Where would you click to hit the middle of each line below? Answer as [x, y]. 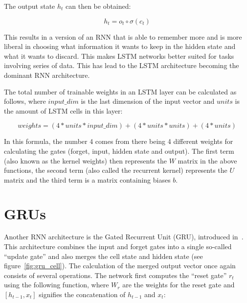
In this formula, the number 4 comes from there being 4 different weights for [119, 141]
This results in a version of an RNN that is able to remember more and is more [123, 36]
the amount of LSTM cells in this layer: [63, 110]
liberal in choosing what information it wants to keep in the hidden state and [120, 46]
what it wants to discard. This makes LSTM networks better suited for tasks [119, 56]
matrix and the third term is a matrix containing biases [87, 179]
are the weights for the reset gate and [179, 285]
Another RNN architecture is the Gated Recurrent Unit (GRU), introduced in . [124, 237]
